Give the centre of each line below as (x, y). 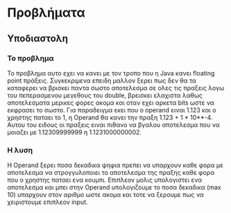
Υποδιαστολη (37, 39)
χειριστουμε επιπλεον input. (48, 202)
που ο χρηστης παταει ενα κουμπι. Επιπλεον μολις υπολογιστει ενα (105, 180)
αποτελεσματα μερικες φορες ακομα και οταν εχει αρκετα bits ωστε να (111, 103)
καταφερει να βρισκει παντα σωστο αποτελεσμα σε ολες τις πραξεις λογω (116, 87)
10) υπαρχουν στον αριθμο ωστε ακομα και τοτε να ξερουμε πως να (106, 195)
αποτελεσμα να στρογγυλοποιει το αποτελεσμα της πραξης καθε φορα (111, 173)
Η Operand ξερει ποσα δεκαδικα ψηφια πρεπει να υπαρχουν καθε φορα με (115, 165)
